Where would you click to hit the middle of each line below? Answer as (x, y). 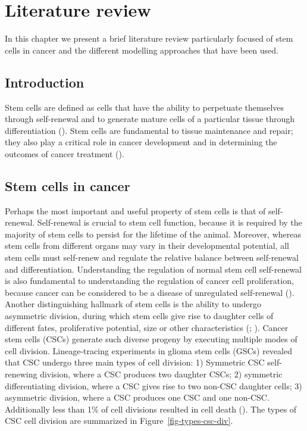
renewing (21, 374)
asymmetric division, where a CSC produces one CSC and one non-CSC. (137, 397)
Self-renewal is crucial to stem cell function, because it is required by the (170, 222)
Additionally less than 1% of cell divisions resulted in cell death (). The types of (151, 409)
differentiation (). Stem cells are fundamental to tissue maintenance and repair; (149, 130)
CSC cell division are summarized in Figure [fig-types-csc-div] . (119, 421)
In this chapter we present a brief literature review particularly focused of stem (149, 38)
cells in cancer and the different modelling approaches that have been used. (142, 50)
